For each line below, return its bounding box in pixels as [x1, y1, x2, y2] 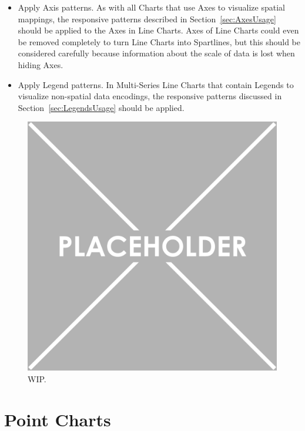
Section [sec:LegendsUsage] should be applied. [18, 101, 185, 113]
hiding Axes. [18, 58, 63, 70]
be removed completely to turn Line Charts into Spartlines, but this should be [18, 35, 300, 48]
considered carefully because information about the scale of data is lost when [18, 47, 295, 59]
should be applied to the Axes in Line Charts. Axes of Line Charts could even [18, 24, 299, 36]
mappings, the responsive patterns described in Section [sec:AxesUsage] [18, 12, 276, 25]
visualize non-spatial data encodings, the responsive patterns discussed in [18, 90, 282, 102]
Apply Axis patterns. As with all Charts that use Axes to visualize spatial [18, 1, 285, 13]
